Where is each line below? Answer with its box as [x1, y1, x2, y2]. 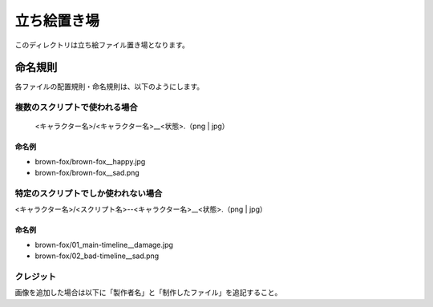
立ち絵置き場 [14, 12, 100, 30]
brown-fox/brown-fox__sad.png [34, 168, 140, 178]
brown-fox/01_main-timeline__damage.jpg [34, 240, 174, 249]
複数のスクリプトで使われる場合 [14, 102, 138, 113]
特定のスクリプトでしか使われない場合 [14, 188, 163, 199]
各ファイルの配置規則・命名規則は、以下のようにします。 [14, 82, 204, 91]
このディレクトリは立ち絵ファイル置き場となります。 [14, 40, 190, 50]
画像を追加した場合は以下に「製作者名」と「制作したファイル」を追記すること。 [14, 288, 282, 297]
